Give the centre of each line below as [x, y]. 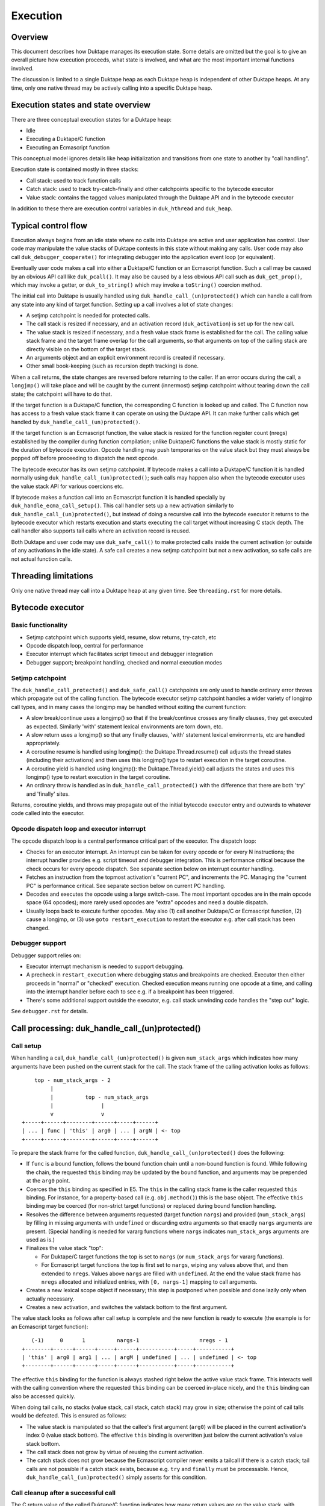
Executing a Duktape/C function [66, 139]
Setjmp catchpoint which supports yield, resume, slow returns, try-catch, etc [121, 637]
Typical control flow [49, 226]
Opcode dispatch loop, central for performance [85, 646]
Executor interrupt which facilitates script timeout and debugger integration [119, 654]
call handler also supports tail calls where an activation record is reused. [101, 531]
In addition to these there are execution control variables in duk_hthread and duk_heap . [122, 208]
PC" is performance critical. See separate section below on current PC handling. [126, 886]
